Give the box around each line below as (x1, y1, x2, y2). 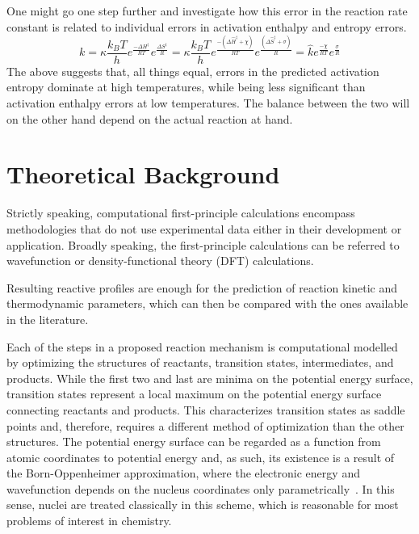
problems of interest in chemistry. (6, 512, 172, 529)
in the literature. (6, 310, 89, 327)
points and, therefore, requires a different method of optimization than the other (6, 417, 404, 434)
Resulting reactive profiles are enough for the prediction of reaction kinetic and (6, 279, 397, 296)
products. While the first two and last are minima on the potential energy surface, (6, 369, 413, 386)
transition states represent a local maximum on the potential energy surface (6, 385, 382, 402)
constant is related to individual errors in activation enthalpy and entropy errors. (6, 18, 407, 35)
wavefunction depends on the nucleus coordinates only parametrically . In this (6, 480, 395, 497)
